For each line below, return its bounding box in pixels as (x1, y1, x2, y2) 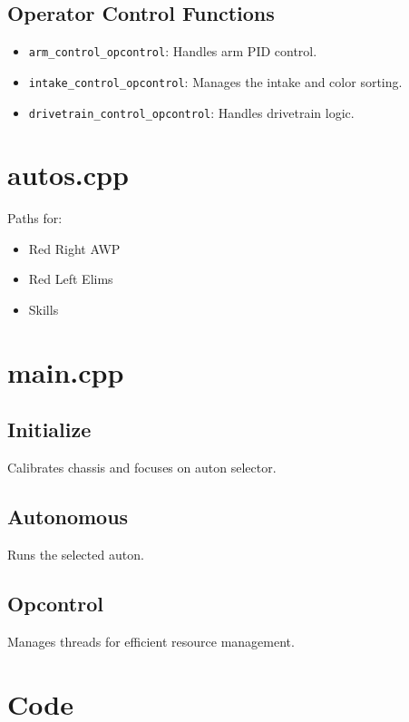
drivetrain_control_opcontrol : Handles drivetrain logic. (28, 102, 355, 122)
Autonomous (7, 502, 129, 531)
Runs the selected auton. (7, 545, 144, 564)
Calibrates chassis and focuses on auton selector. (7, 458, 277, 477)
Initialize (7, 415, 92, 444)
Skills (28, 300, 59, 319)
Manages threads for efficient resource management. (7, 631, 295, 650)
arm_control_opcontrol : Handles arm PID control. (28, 42, 317, 61)
